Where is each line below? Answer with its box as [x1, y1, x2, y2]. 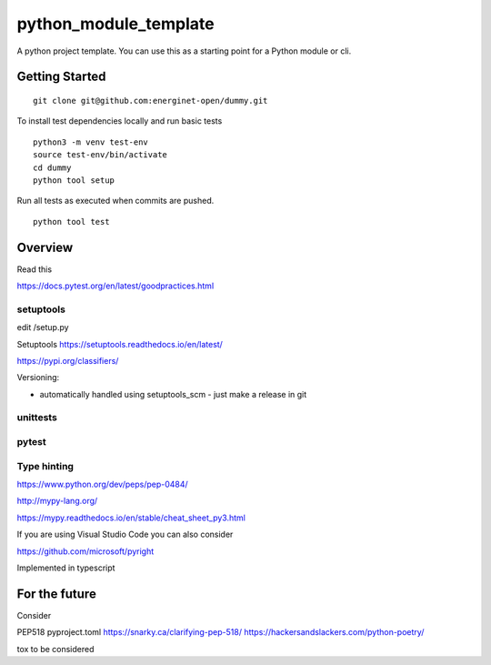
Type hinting [16, 459, 75, 472]
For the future [16, 586, 97, 601]
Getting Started [16, 69, 106, 85]
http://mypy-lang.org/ [16, 496, 98, 507]
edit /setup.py [16, 322, 69, 333]
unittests [16, 411, 58, 424]
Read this [16, 264, 53, 275]
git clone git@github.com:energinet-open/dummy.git [33, 96, 268, 106]
